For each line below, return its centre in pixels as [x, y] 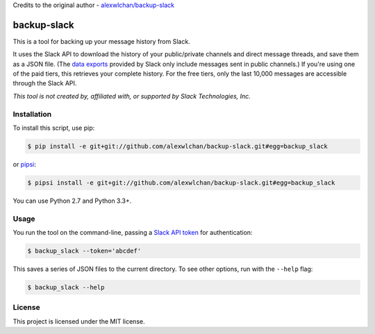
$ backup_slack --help [66, 287]
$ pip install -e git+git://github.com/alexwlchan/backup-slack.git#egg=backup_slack [177, 146]
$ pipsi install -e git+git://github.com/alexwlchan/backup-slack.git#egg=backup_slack [181, 183]
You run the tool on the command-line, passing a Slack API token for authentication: [133, 233]
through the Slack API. [45, 83]
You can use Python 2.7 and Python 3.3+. [72, 201]
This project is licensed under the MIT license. [79, 321]
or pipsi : [24, 164]
